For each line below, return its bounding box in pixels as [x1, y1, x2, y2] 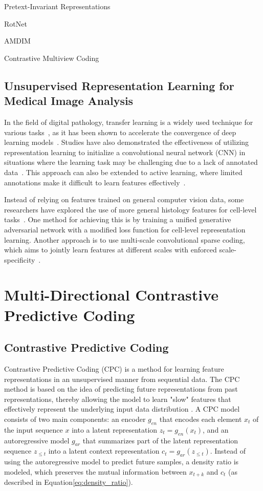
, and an [203, 424, 229, 435]
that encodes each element [159, 414, 242, 424]
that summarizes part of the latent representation [82, 435, 238, 445]
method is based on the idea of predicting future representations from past [4, 383, 238, 394]
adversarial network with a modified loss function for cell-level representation [4, 224, 246, 234]
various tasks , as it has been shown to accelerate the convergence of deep [4, 126, 236, 137]
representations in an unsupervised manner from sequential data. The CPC [4, 373, 240, 384]
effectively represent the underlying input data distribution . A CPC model [4, 403, 240, 414]
